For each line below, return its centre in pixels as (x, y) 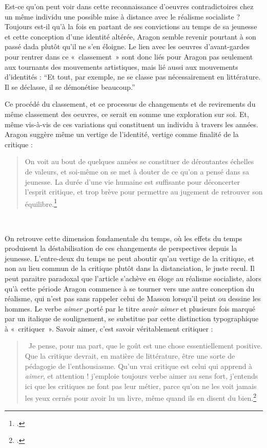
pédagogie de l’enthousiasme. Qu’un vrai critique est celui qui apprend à (139, 366)
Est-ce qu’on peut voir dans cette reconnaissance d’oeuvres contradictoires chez (129, 6)
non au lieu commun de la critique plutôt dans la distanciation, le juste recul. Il (130, 268)
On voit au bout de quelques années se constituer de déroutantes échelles (139, 161)
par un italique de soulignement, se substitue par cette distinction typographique (132, 318)
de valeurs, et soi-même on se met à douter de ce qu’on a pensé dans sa (137, 171)
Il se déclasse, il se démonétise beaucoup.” (70, 86)
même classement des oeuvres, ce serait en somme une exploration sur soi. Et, (127, 114)
